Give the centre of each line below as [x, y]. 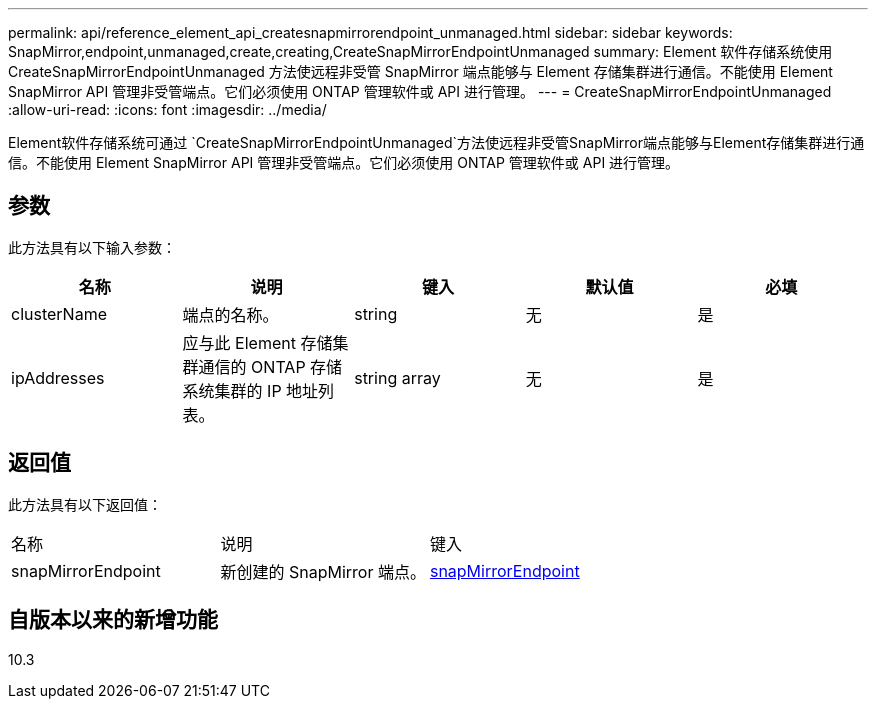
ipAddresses [58, 377]
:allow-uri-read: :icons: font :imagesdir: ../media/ [167, 109]
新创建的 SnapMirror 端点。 [323, 571]
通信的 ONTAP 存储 [270, 366]
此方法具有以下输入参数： [92, 247]
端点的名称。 [230, 314]
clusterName [59, 313]
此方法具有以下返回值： [85, 504]
